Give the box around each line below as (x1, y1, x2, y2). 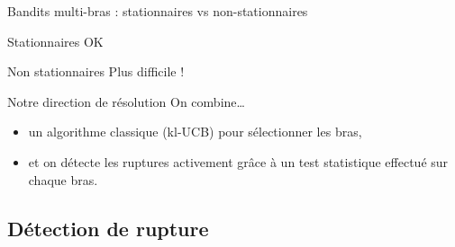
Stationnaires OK (7, 31, 104, 50)
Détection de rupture (7, 214, 209, 242)
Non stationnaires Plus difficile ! (7, 62, 185, 81)
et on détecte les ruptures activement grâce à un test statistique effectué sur (28, 152, 449, 171)
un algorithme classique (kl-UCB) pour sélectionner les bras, (28, 122, 362, 141)
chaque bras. (28, 170, 98, 189)
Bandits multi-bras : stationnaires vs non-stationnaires (7, 2, 308, 20)
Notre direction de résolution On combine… (7, 92, 245, 110)
